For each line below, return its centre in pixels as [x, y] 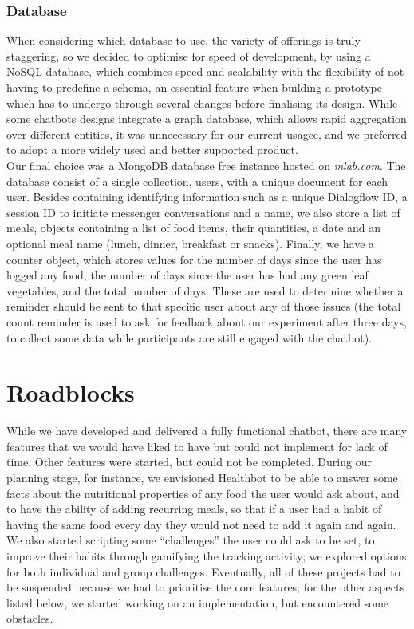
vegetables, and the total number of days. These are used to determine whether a [205, 290]
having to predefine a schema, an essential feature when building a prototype [194, 87]
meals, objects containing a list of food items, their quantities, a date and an [194, 228]
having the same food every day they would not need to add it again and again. [201, 524]
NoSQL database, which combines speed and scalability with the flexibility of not [205, 71]
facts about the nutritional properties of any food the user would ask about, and [203, 493]
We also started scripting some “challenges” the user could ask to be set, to [191, 540]
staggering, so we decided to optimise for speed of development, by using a [189, 55]
